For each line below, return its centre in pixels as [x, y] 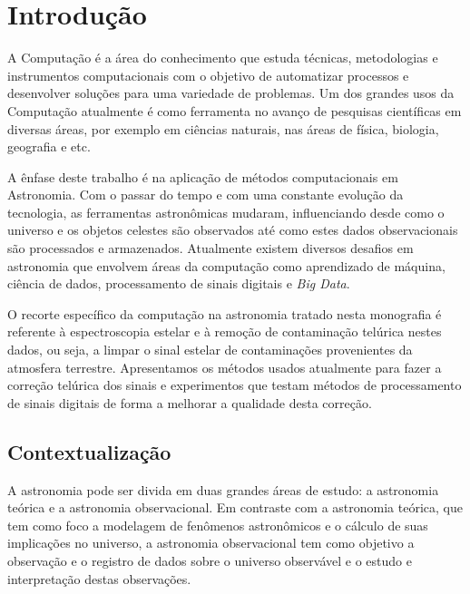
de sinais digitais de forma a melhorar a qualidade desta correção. [190, 402]
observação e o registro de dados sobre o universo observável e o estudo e [210, 560]
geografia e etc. [49, 146]
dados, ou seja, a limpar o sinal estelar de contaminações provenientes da [210, 350]
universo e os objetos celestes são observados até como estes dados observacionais [233, 230]
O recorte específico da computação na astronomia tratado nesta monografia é [225, 313]
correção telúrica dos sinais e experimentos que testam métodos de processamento [235, 385]
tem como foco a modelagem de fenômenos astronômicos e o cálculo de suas [218, 525]
